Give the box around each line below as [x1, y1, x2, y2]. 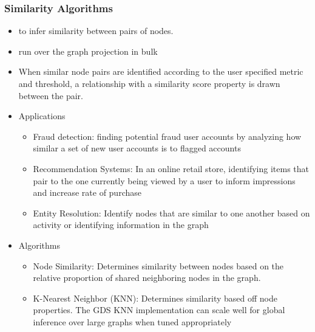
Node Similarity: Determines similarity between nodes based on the [33, 259, 284, 272]
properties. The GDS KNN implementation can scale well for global [33, 303, 285, 316]
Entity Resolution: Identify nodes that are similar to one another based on [33, 206, 310, 219]
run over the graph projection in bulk [18, 44, 158, 57]
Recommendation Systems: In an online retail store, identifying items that [33, 162, 310, 175]
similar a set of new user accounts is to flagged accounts [33, 142, 241, 154]
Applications [18, 109, 66, 122]
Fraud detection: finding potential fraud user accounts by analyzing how [33, 130, 302, 142]
